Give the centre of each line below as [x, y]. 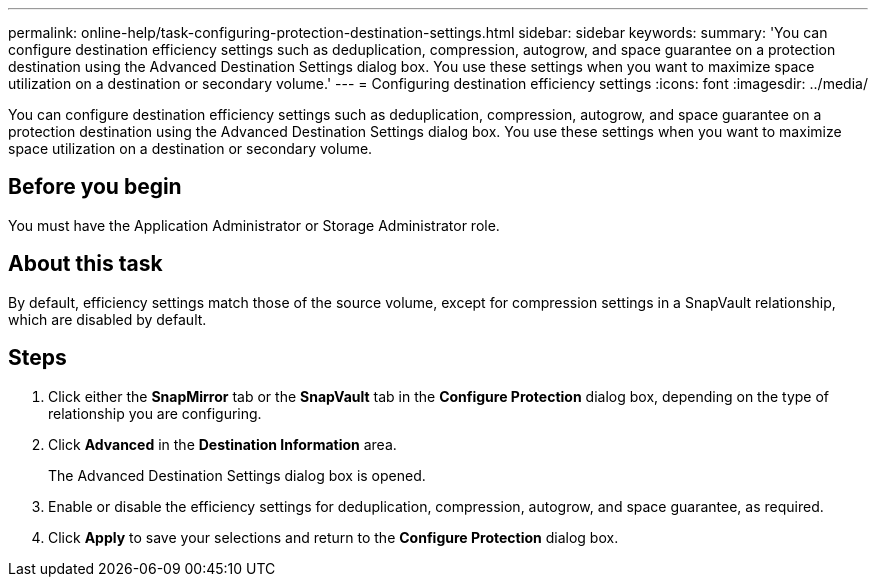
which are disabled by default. [107, 319]
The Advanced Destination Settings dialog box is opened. [237, 475]
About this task [85, 264]
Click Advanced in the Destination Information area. [222, 444]
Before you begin [95, 187]
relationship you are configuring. [155, 413]
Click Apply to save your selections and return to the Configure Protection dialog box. [333, 537]
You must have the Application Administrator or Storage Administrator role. [254, 225]
